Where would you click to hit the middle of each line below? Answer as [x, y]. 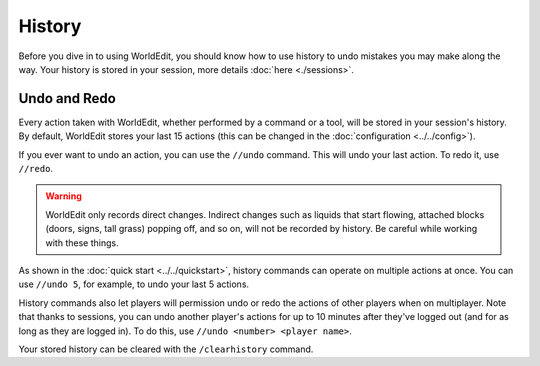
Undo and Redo [67, 98]
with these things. [82, 242]
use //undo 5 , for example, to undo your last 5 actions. [134, 284]
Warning [63, 196]
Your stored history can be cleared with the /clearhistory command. [166, 349]
